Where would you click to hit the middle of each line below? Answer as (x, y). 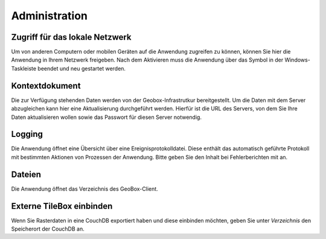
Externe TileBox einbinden (62, 206)
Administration (49, 16)
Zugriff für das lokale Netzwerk (72, 37)
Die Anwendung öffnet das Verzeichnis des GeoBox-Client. (85, 189)
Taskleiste (24, 68)
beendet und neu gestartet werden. (81, 68)
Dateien (26, 174)
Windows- (297, 60)
